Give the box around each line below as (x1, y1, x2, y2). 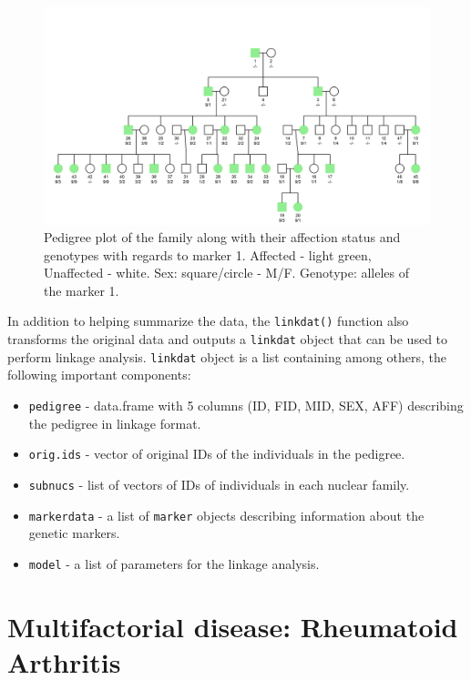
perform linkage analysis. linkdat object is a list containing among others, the (7, 347, 446, 366)
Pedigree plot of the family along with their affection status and (44, 228, 401, 247)
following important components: (7, 365, 191, 384)
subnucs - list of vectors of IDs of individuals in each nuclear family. (28, 474, 410, 493)
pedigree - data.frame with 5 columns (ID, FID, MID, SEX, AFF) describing (28, 396, 464, 415)
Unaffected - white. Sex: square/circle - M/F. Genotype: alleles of (44, 263, 410, 282)
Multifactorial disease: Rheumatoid (7, 607, 458, 644)
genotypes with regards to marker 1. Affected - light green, (44, 245, 372, 264)
